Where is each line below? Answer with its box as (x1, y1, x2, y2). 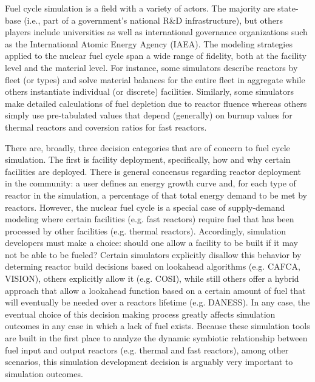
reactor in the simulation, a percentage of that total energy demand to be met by (5, 188, 307, 201)
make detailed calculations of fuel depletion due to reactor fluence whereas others (5, 97, 307, 109)
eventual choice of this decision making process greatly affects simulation (5, 307, 276, 320)
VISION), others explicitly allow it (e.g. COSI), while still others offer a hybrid (5, 272, 299, 285)
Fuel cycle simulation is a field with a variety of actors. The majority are (5, 2, 275, 14)
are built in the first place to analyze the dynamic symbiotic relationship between (5, 332, 308, 344)
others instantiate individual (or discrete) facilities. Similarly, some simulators (5, 85, 294, 98)
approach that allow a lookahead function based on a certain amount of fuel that (5, 284, 306, 296)
